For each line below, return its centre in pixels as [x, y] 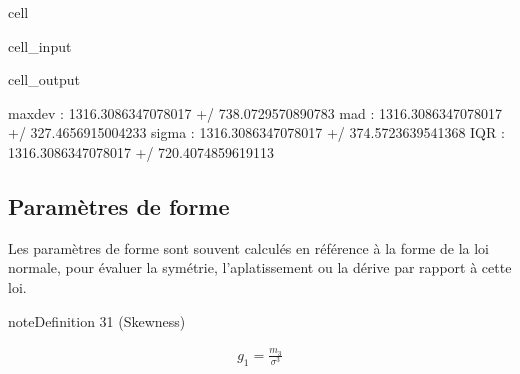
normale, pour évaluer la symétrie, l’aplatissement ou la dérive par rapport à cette [260, 267]
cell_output [44, 79]
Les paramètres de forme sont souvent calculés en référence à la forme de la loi [248, 247]
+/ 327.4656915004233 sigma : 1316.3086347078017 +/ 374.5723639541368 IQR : [256, 132]
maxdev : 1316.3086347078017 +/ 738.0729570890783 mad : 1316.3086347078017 [255, 112]
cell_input [40, 45]
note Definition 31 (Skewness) [97, 320]
